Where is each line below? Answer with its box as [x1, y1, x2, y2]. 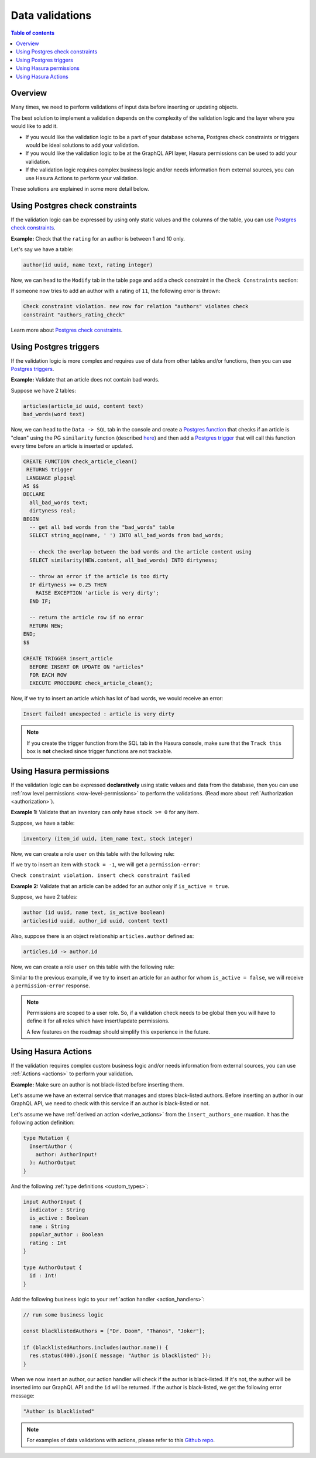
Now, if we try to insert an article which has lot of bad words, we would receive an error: [11, 695, 224, 702]
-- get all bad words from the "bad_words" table [29, 524, 175, 531]
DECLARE [23, 491, 45, 498]
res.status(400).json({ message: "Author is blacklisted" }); [29, 1352, 212, 1359]
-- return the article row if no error [29, 614, 144, 621]
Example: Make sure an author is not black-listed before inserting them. [11, 1081, 184, 1088]
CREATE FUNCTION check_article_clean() [23, 458, 138, 465]
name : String [29, 1223, 70, 1230]
